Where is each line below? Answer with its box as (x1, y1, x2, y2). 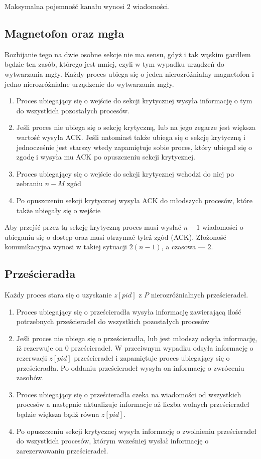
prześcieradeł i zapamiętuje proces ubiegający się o (74, 353, 230, 363)
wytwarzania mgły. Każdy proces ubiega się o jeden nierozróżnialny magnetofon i (5, 68, 254, 79)
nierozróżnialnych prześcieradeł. (151, 289, 248, 300)
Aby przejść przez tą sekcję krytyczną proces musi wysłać (5, 222, 182, 232)
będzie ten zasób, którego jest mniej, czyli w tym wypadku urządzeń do (5, 59, 224, 69)
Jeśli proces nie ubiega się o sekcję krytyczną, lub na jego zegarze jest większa (16, 122, 256, 132)
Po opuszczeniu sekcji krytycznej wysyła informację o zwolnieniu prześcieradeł (16, 425, 257, 436)
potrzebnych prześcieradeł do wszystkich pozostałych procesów (16, 316, 209, 327)
